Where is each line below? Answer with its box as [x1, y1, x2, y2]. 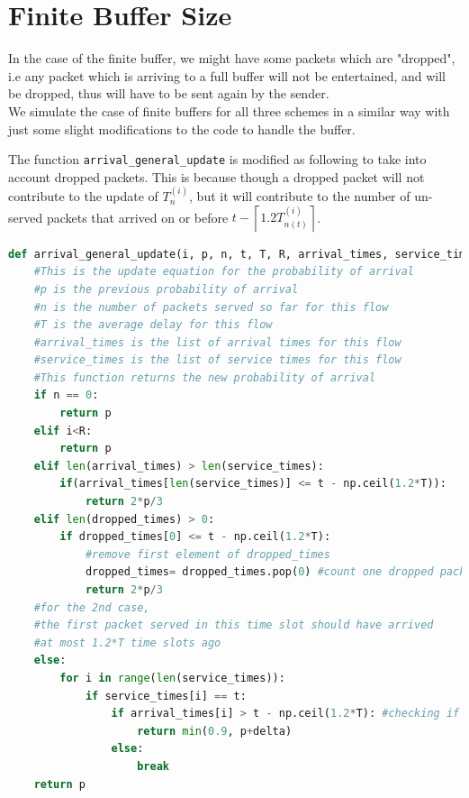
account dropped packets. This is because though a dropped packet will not [8, 167, 425, 186]
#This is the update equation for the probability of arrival [33, 265, 415, 279]
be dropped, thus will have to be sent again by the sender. [8, 84, 329, 103]
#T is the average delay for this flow [33, 318, 273, 332]
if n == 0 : [33, 389, 99, 402]
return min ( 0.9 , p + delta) [137, 724, 293, 738]
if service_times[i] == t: [85, 689, 247, 702]
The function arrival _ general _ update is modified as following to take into [8, 150, 427, 169]
